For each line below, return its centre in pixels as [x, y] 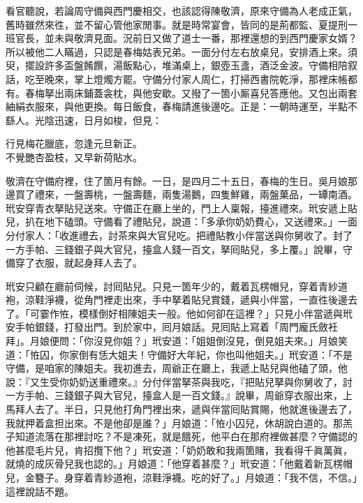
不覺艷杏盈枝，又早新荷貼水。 [74, 157]
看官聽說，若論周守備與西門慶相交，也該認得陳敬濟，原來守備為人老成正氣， [181, 10]
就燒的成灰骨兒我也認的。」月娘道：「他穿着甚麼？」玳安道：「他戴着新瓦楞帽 [179, 464]
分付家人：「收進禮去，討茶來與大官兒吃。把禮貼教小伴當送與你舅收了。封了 [179, 235]
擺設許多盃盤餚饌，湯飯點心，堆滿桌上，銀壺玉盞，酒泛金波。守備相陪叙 [191, 65]
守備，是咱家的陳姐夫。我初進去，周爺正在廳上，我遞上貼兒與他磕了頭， [172, 368]
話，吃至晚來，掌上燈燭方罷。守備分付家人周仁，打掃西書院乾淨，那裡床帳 [177, 78]
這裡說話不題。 [40, 491]
